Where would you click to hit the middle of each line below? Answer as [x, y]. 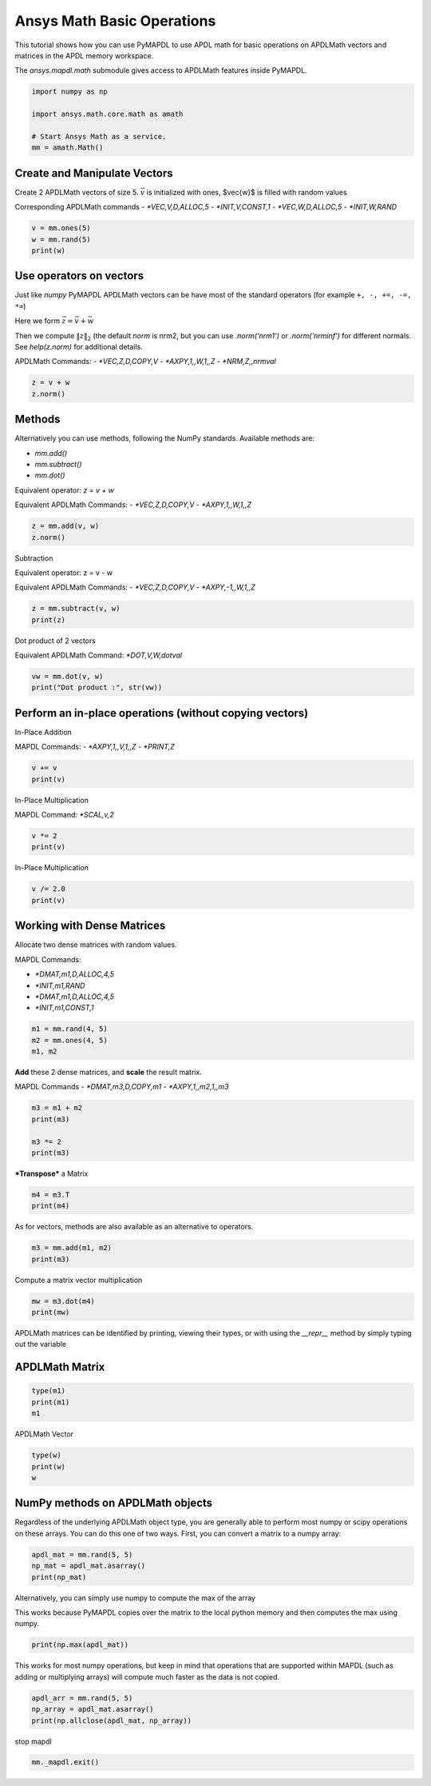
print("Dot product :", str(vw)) [97, 687]
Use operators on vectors [79, 276]
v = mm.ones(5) [61, 228]
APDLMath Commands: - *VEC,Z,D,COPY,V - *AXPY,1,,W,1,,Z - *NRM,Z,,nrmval [146, 362]
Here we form [37, 321]
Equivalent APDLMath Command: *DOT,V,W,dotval [99, 655]
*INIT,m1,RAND [60, 985]
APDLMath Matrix [60, 1367]
